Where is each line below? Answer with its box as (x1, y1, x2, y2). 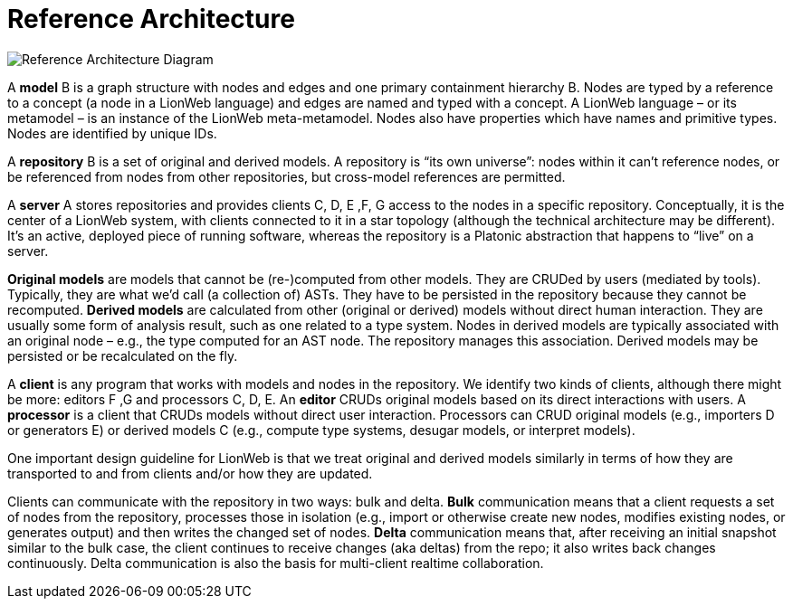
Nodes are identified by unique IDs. (7, 125, 217, 141)
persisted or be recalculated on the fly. (7, 347, 238, 364)
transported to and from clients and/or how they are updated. (7, 465, 373, 481)
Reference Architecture (7, 4, 295, 34)
